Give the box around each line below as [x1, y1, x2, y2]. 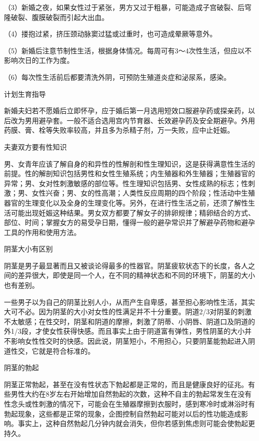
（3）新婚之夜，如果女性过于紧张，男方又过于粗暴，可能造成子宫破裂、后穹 [4, 2, 252, 12]
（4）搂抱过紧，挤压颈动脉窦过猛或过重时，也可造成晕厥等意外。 [4, 28, 217, 39]
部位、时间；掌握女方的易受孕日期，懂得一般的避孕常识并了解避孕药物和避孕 [4, 217, 255, 227]
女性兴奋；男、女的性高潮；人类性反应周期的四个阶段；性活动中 [31, 188, 241, 198]
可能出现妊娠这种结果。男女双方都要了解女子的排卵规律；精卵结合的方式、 [10, 207, 255, 218]
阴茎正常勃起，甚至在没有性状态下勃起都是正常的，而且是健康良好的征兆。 [4, 379, 248, 389]
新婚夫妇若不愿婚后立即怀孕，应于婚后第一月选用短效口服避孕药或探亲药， [4, 105, 248, 116]
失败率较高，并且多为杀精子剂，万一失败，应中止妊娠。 [52, 125, 234, 135]
